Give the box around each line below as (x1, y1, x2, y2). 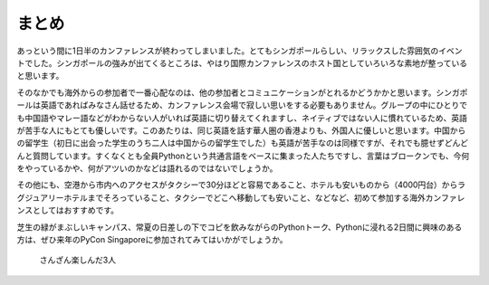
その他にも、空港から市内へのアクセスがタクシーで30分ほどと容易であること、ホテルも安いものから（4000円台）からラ (16, 179, 466, 190)
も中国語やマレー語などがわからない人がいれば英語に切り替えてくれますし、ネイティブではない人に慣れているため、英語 (16, 112, 468, 123)
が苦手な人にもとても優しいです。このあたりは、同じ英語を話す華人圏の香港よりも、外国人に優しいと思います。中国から (16, 125, 466, 136)
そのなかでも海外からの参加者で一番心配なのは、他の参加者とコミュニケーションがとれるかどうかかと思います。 (16, 87, 436, 98)
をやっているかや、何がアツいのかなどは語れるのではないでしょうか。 (16, 163, 278, 174)
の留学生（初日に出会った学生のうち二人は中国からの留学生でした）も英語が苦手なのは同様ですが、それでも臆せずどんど (16, 138, 468, 148)
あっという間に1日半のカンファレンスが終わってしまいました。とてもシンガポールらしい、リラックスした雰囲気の (16, 45, 439, 56)
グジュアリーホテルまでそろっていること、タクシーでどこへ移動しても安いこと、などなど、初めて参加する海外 (16, 192, 426, 203)
